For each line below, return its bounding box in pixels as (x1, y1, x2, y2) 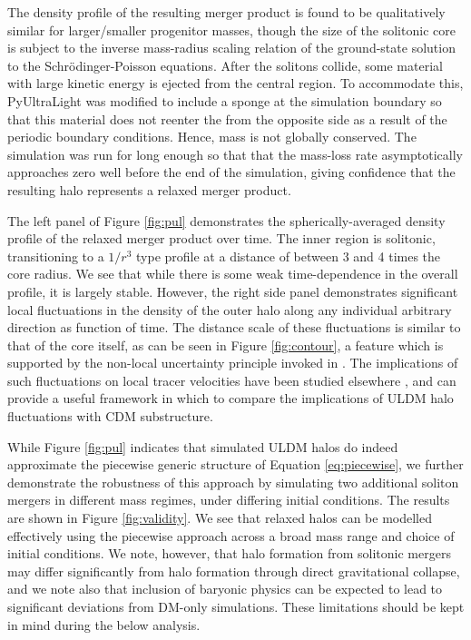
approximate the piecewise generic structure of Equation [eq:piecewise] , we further (7, 455, 464, 474)
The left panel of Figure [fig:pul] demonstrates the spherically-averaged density (7, 211, 446, 230)
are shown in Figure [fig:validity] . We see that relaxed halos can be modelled (7, 508, 433, 527)
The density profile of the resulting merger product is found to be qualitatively (7, 3, 446, 21)
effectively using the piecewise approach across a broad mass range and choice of (7, 526, 455, 545)
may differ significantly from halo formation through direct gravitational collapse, (7, 561, 460, 580)
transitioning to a (7, 246, 104, 265)
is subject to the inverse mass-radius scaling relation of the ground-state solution (7, 38, 456, 57)
